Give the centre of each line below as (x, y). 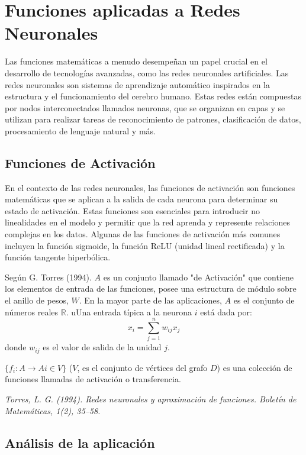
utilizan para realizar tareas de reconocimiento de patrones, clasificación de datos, (153, 119)
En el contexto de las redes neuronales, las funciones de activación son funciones (150, 187)
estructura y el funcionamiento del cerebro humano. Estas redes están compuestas (153, 96)
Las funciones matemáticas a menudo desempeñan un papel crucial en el (136, 61)
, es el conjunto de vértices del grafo (142, 367)
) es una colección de (255, 367)
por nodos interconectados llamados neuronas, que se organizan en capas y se (145, 107)
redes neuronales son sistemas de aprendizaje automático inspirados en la (137, 84)
